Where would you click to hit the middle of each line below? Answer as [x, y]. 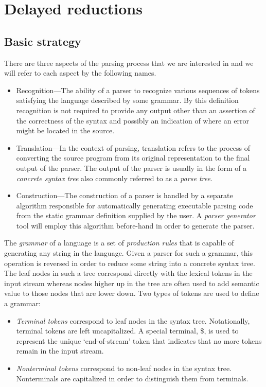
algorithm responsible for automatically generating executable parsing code [135, 205]
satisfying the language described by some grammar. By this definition [127, 100]
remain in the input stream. [60, 351]
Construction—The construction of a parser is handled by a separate [125, 195]
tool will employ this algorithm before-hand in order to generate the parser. [135, 225]
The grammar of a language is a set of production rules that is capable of [119, 243]
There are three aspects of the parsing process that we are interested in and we [129, 63]
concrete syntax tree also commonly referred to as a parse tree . [114, 178]
